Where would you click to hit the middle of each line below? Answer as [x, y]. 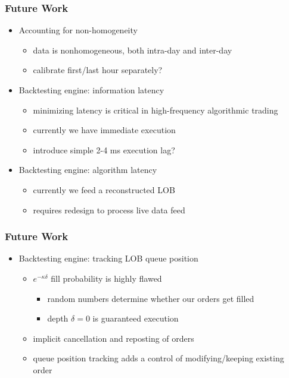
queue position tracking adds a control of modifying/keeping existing [159, 358]
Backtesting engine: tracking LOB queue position [108, 258]
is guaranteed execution [136, 318]
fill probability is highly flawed [106, 278]
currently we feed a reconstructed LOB [104, 189]
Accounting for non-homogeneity [78, 30]
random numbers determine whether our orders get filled [151, 298]
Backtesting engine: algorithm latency [88, 170]
